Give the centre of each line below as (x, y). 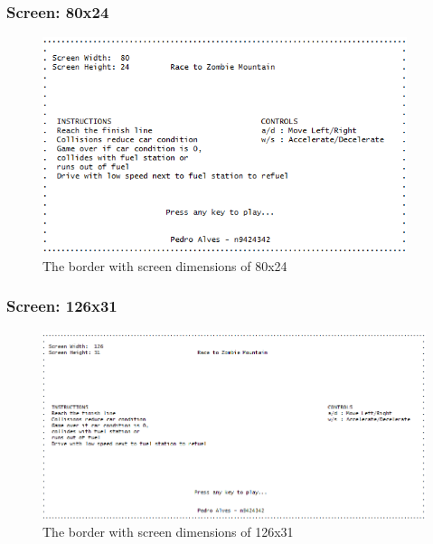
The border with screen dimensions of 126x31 (168, 532)
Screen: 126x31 (62, 306)
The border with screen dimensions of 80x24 (165, 265)
